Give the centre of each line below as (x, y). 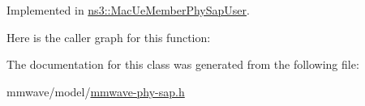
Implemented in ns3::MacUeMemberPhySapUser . (128, 10)
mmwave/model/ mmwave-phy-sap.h (96, 91)
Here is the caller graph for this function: (109, 37)
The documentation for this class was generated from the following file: (183, 64)
